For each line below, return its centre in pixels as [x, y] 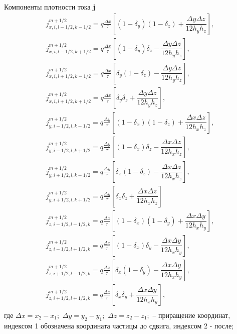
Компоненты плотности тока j [50, 7]
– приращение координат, [191, 315]
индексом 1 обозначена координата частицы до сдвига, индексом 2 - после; [119, 325]
